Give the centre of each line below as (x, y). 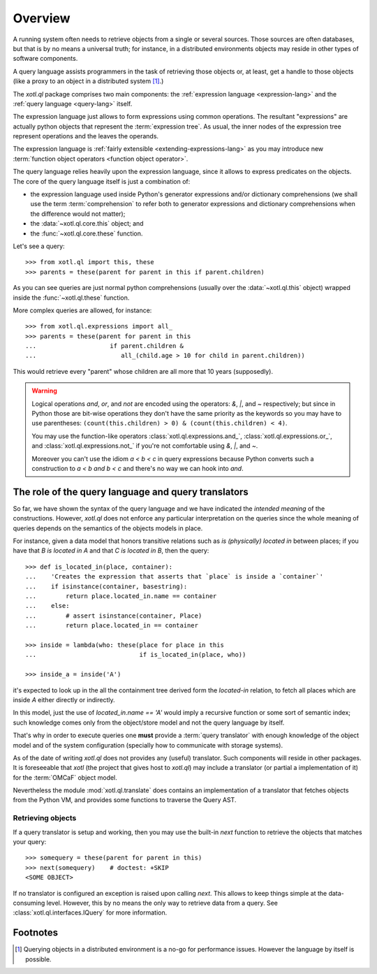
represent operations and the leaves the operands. (86, 136)
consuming (29, 903)
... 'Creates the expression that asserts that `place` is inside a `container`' (175, 577)
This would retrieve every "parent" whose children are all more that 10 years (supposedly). (143, 371)
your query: (30, 841)
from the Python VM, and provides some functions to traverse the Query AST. (125, 800)
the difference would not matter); (78, 214)
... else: (47, 606)
